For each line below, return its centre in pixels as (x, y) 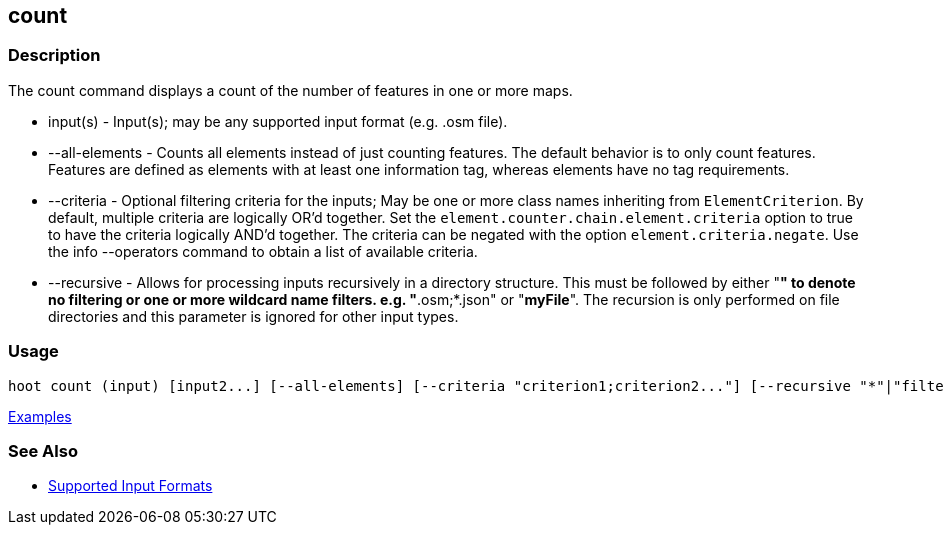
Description (54, 55)
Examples (40, 416)
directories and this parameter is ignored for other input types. (253, 316)
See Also (43, 450)
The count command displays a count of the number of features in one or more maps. (290, 90)
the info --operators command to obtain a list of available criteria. (263, 251)
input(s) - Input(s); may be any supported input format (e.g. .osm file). (278, 121)
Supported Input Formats (130, 486)
